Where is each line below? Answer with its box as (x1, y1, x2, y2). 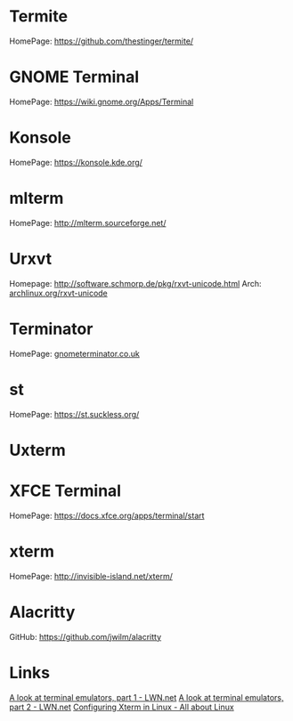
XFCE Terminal (9, 481, 122, 500)
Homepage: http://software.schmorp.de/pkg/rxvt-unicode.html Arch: (9, 278, 262, 288)
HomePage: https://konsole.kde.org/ (9, 157, 142, 167)
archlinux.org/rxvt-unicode (9, 288, 109, 298)
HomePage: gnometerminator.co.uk (9, 348, 140, 359)
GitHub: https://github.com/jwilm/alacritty (9, 631, 162, 642)
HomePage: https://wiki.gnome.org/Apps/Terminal (9, 96, 194, 107)
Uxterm (9, 440, 66, 460)
